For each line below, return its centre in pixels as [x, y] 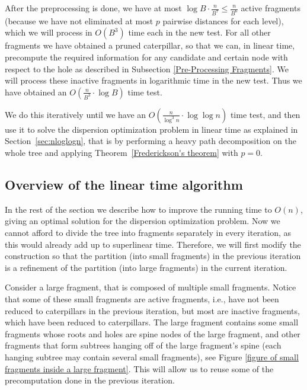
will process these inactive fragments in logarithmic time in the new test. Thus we [153, 80]
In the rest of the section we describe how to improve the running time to [138, 209]
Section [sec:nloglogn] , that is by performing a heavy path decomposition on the [151, 141]
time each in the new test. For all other [199, 32]
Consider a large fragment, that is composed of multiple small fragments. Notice [151, 287]
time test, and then [265, 114]
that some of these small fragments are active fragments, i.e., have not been [142, 298]
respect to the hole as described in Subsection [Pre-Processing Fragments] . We [147, 68]
